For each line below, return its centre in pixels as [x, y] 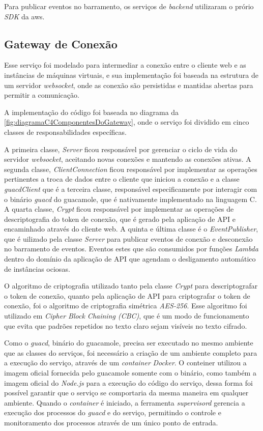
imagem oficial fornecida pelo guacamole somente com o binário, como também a [130, 373]
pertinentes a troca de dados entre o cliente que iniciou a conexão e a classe [122, 179]
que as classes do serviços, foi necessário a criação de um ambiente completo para [131, 352]
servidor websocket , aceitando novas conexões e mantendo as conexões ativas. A [128, 159]
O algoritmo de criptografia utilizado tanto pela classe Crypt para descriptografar [131, 286]
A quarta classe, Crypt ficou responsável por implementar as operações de [119, 209]
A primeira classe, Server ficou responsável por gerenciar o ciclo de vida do [121, 149]
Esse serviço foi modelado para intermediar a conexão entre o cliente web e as [125, 65]
